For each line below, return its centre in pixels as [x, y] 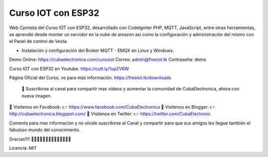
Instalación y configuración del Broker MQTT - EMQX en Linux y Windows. [98, 50]
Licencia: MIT [23, 148]
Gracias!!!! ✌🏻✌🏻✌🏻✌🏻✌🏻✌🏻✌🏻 [40, 139]
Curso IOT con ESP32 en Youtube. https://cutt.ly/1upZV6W [69, 69]
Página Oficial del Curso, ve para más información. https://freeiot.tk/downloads [90, 78]
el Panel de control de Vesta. [38, 41]
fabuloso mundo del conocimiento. [45, 130]
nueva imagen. [37, 96]
